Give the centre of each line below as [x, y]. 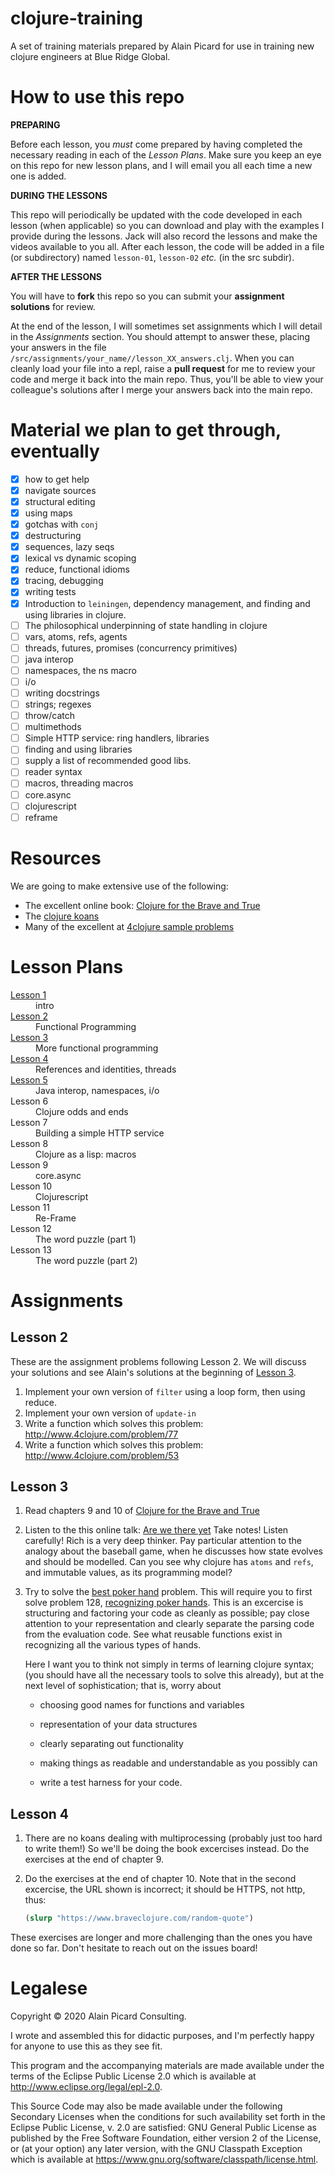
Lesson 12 [31, 1228]
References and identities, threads [106, 1069]
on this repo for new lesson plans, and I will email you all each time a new [161, 165]
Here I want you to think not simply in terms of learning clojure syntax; [169, 1664]
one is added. [38, 176]
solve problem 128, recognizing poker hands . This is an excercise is [164, 1603]
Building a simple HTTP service [100, 1133]
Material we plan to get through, [146, 430]
